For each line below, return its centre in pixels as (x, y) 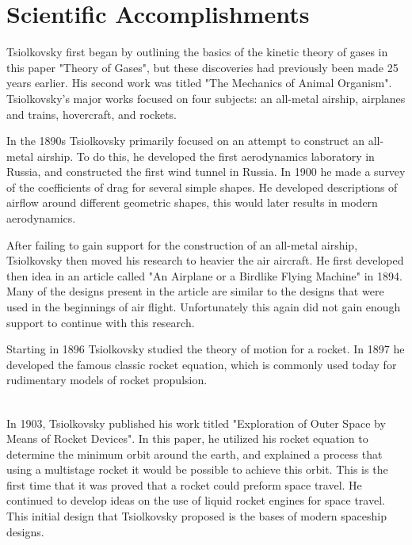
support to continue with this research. (101, 322)
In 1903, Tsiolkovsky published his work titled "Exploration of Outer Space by (196, 423)
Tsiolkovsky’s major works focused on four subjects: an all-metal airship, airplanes (206, 98)
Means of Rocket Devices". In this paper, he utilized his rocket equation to (187, 438)
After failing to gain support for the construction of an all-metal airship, (182, 244)
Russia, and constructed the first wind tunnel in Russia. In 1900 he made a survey (206, 172)
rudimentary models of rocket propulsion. (107, 380)
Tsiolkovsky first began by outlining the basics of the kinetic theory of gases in (197, 52)
